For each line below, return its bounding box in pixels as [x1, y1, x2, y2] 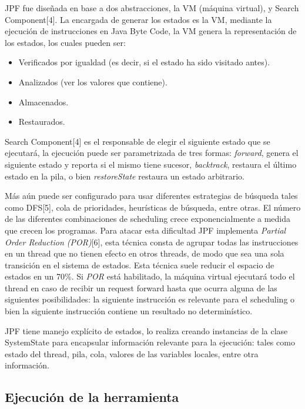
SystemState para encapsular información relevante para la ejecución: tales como [5, 336, 295, 348]
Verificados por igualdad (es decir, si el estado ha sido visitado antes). [18, 56, 270, 68]
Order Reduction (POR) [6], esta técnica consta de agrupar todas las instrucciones [5, 235, 299, 248]
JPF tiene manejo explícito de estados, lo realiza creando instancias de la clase [5, 324, 288, 337]
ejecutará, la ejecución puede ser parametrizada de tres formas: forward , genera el [5, 147, 299, 159]
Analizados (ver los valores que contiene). [18, 75, 167, 88]
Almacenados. [18, 95, 69, 108]
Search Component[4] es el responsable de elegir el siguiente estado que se [5, 135, 270, 147]
